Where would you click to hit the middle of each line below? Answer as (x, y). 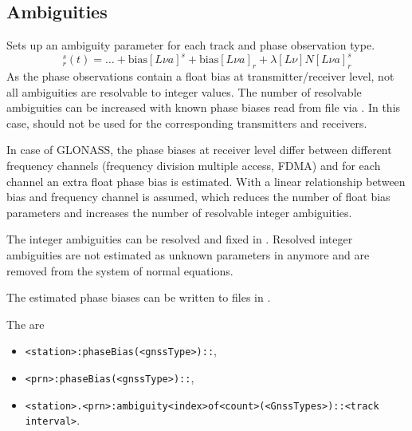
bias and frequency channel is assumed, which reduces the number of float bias (198, 197)
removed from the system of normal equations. (120, 270)
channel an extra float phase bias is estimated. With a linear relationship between (206, 181)
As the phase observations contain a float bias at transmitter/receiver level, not (200, 76)
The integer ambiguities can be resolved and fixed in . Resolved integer (180, 239)
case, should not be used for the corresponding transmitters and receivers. (187, 123)
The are (26, 324)
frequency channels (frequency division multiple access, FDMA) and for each (194, 166)
